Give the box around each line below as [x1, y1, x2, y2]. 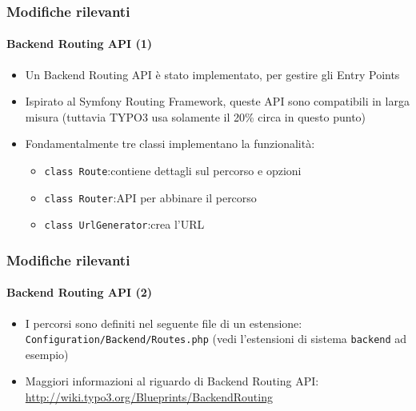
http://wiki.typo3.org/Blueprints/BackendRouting [25, 389, 273, 405]
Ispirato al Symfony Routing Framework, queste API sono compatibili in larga [25, 93, 410, 110]
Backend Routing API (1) [6, 35, 153, 52]
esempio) [25, 345, 69, 362]
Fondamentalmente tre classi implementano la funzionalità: [25, 135, 315, 152]
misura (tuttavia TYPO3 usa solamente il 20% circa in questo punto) [25, 108, 366, 125]
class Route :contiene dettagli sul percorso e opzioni [44, 162, 302, 179]
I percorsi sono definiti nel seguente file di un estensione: [25, 314, 302, 331]
